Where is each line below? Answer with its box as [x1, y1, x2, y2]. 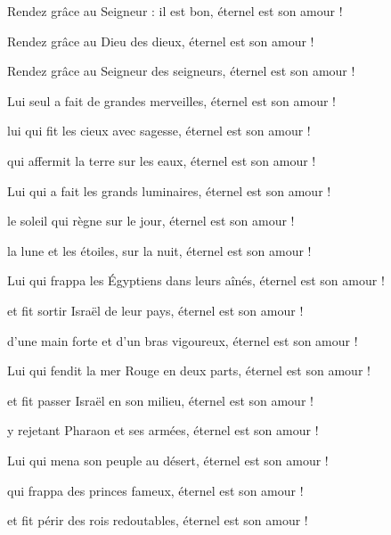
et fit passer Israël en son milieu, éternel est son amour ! [7, 391, 314, 409]
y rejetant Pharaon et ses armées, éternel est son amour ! [7, 421, 319, 440]
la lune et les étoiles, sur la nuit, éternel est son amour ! [7, 241, 312, 259]
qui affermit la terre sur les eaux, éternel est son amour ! [7, 151, 316, 169]
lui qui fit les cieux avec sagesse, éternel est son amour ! [7, 121, 311, 140]
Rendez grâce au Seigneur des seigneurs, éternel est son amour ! [7, 62, 355, 80]
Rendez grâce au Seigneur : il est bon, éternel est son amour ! [7, 2, 343, 20]
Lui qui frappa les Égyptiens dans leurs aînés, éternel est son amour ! [7, 271, 385, 290]
